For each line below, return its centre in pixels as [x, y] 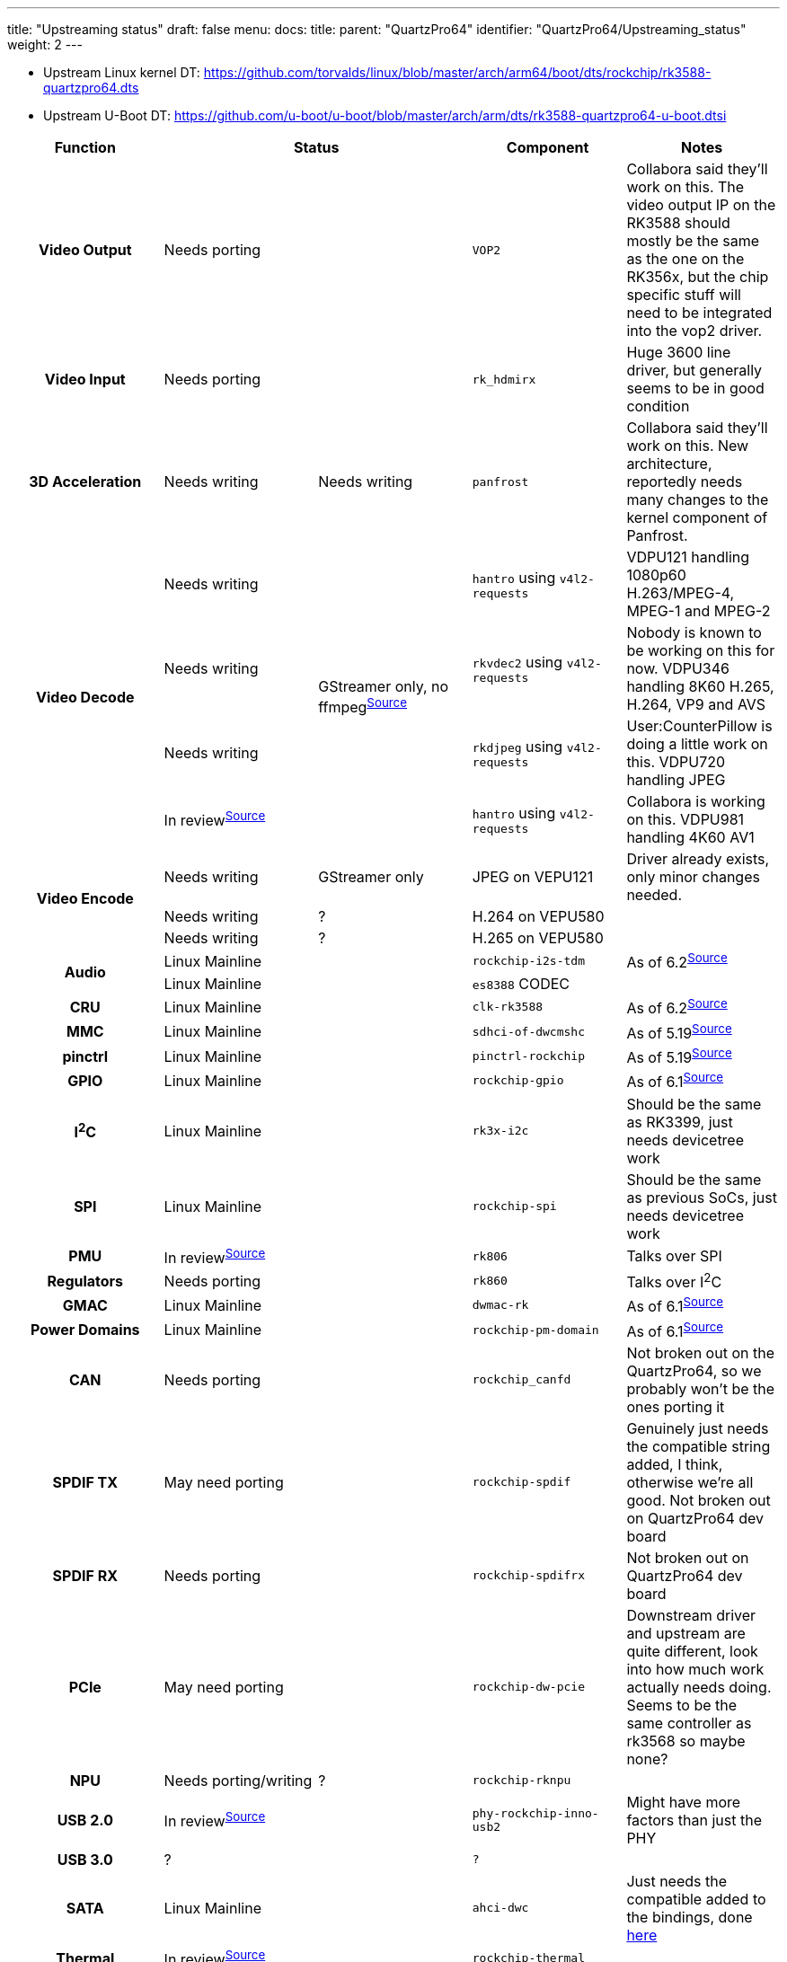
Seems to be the [682, 1705]
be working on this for [701, 650]
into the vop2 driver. [694, 331]
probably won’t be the [701, 1388]
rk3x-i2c [500, 1131]
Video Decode [85, 697]
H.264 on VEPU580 [538, 916]
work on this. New [688, 446]
